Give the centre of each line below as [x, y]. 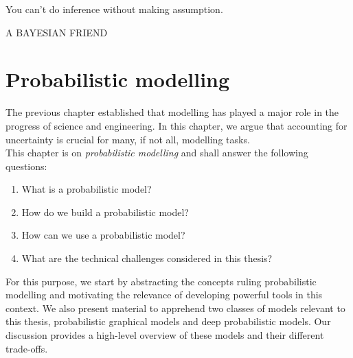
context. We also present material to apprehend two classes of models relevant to [175, 308]
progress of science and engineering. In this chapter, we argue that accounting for [176, 125]
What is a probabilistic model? [87, 189]
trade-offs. [27, 348]
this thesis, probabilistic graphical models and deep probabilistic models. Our [168, 321]
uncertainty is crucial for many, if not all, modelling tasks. [128, 139]
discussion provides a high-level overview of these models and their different [165, 335]
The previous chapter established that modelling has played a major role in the [172, 112]
